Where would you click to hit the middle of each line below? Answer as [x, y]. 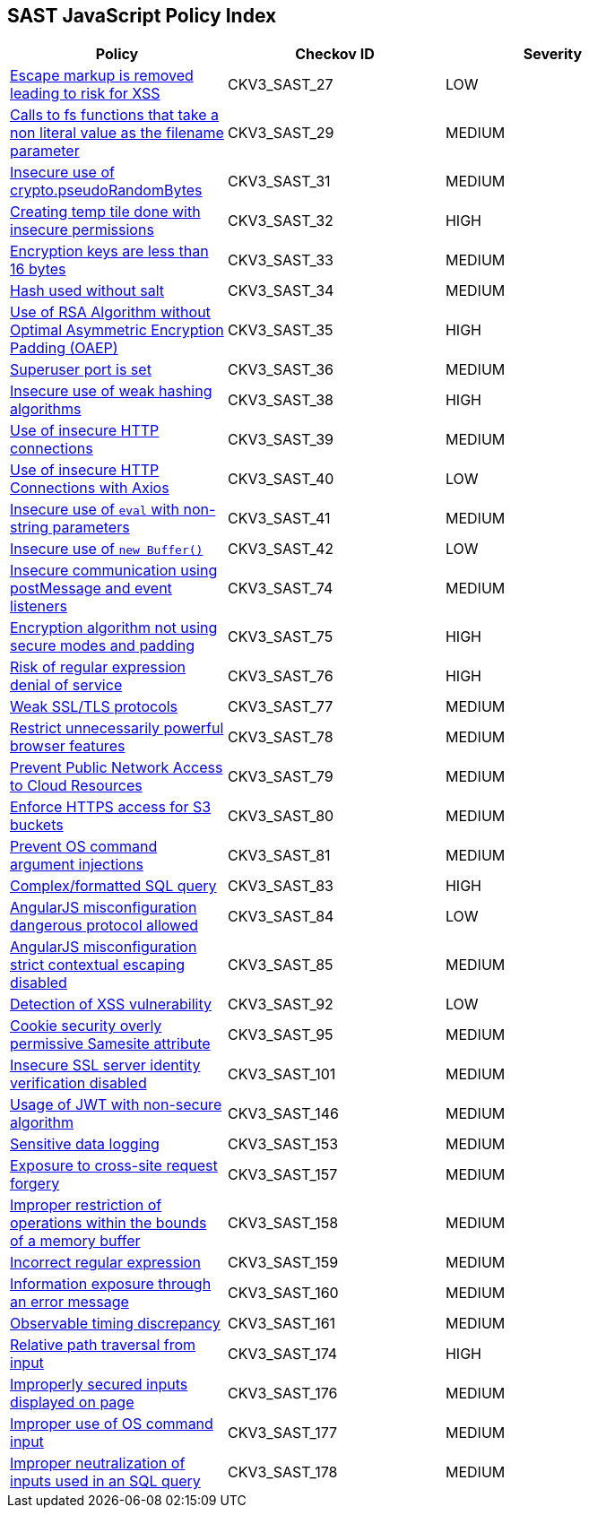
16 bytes [38, 269]
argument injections [77, 865]
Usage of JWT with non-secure [116, 1105]
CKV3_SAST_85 [280, 965]
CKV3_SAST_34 [281, 291]
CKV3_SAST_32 [280, 221]
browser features [68, 746]
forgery [35, 1184]
